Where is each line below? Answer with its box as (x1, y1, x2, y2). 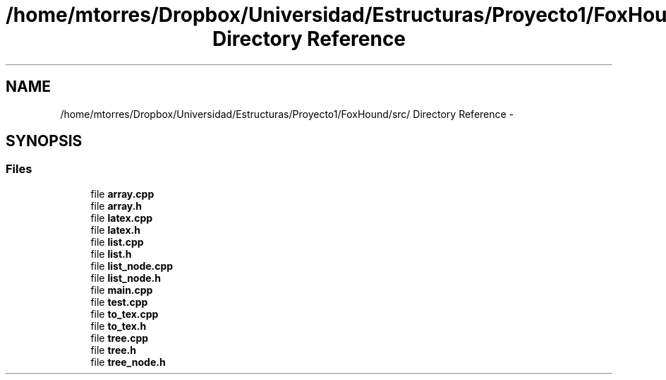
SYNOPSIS (6, 132, 83, 150)
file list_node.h (90, 271, 162, 284)
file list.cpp (90, 235, 144, 248)
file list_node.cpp (90, 259, 174, 272)
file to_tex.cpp (90, 307, 159, 320)
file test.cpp (90, 295, 148, 308)
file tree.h (90, 343, 137, 356)
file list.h (90, 247, 132, 260)
